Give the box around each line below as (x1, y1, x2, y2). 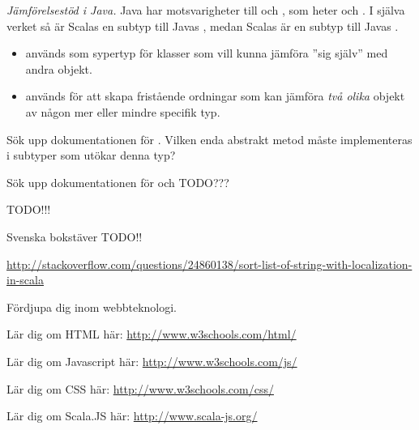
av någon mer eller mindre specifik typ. (25, 103, 220, 120)
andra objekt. (25, 60, 92, 77)
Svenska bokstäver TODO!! (6, 228, 143, 245)
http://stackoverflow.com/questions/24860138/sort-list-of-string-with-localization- (6, 255, 413, 272)
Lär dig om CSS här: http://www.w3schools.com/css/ (6, 380, 274, 397)
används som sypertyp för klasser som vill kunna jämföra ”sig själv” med (25, 45, 388, 62)
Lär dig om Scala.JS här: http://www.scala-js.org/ (6, 407, 258, 424)
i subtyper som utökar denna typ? (6, 147, 176, 164)
